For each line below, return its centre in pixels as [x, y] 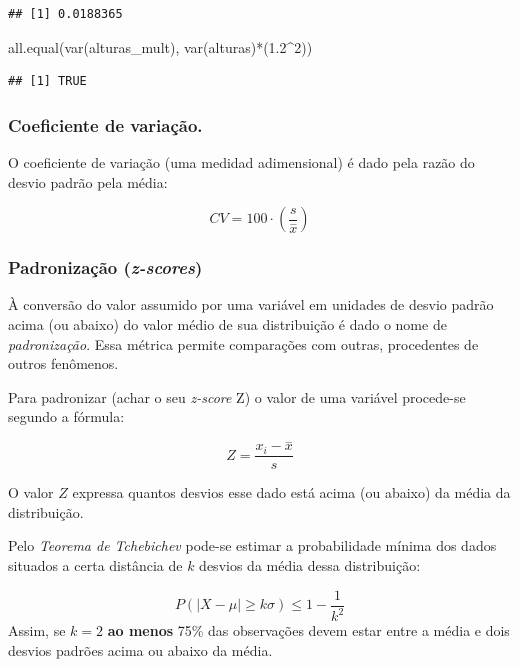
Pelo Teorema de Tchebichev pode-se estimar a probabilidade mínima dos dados [252, 545]
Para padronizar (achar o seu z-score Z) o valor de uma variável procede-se [237, 396]
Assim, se [37, 630]
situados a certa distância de [95, 565]
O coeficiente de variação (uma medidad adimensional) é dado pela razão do [241, 162]
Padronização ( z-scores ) [105, 267]
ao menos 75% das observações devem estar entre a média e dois [308, 630]
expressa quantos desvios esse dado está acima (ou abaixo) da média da [291, 492]
